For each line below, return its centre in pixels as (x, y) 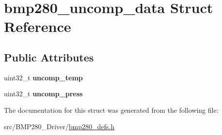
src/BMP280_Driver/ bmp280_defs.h (59, 126)
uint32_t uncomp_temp (43, 77)
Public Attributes (49, 57)
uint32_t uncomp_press (43, 94)
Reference (38, 26)
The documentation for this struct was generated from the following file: (111, 110)
